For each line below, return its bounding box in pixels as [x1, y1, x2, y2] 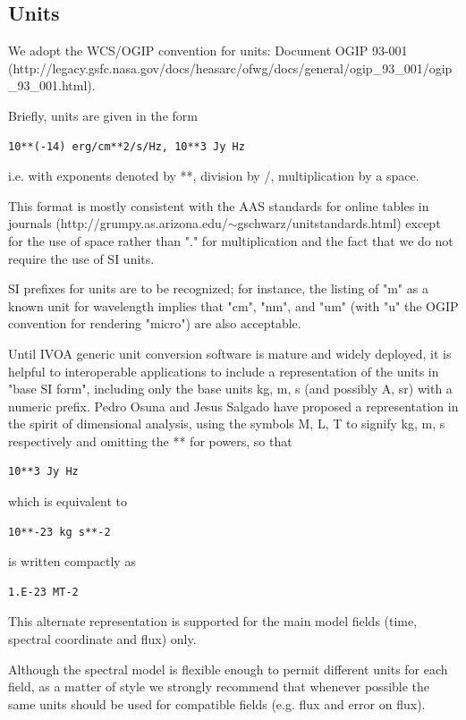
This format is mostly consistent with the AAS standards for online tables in [8, 196, 429, 215]
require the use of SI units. [8, 249, 155, 267]
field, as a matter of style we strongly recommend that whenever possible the [8, 677, 430, 696]
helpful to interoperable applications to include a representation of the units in [8, 361, 439, 380]
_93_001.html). [8, 76, 96, 95]
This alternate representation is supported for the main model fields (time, [8, 612, 418, 631]
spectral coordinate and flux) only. [8, 630, 197, 648]
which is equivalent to [8, 492, 128, 511]
